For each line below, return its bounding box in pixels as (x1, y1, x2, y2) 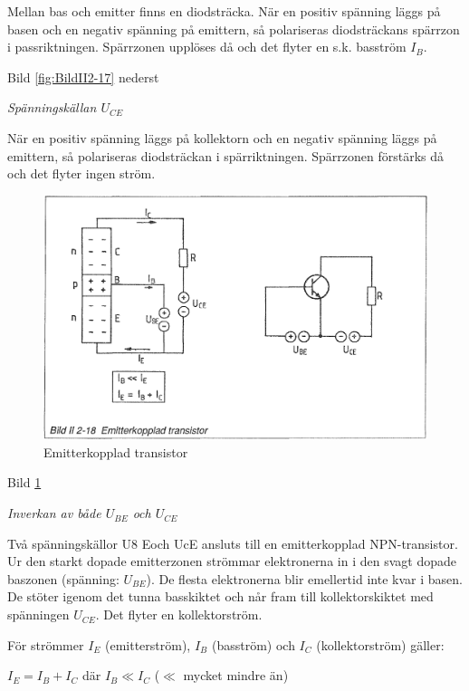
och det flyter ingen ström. (7, 164, 156, 183)
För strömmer (7, 635, 84, 654)
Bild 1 (7, 473, 42, 492)
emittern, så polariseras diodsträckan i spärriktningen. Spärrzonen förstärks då (7, 146, 445, 165)
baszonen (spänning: (7, 569, 120, 588)
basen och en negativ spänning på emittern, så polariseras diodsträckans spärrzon (7, 19, 460, 38)
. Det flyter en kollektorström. (95, 605, 263, 624)
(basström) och (211, 635, 295, 654)
